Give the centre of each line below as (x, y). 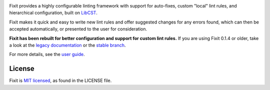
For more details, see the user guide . (47, 54)
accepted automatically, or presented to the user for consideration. (78, 29)
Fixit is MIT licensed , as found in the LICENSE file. (60, 80)
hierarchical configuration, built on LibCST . (53, 13)
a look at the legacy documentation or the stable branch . (67, 45)
